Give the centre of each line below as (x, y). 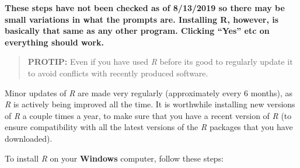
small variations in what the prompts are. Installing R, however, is (142, 19)
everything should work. (54, 42)
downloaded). (29, 138)
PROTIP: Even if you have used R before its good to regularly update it (160, 62)
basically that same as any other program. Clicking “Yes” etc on (137, 31)
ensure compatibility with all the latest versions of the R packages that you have (149, 127)
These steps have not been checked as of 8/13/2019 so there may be (145, 8)
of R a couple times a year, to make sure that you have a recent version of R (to (148, 115)
